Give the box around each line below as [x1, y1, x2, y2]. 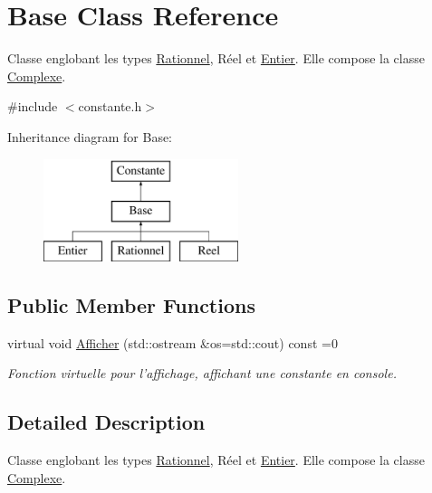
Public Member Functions [7, 290, 255, 318]
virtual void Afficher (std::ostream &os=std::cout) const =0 [7, 333, 338, 352]
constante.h [78, 97, 142, 116]
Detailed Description [7, 408, 206, 436]
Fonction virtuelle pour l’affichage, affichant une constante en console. [7, 364, 397, 383]
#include [7, 97, 58, 116]
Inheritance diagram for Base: [7, 127, 172, 146]
